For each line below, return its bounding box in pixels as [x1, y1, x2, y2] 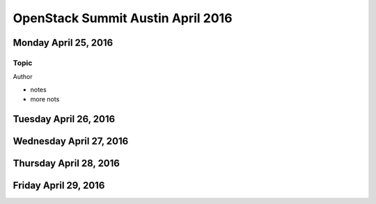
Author [13, 73, 33, 81]
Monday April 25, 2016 [13, 37, 113, 49]
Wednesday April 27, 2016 [13, 135, 129, 147]
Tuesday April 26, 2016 [13, 113, 116, 125]
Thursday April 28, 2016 [13, 157, 120, 169]
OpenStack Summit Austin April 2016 [13, 10, 233, 26]
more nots [30, 95, 60, 103]
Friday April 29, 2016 [13, 179, 105, 191]
